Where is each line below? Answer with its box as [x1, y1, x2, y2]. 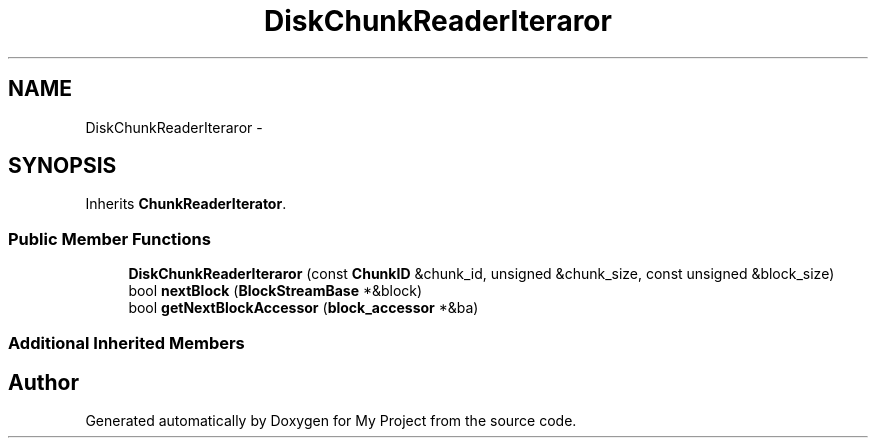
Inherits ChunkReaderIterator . [85, 195, 287, 213]
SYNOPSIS [8, 153, 117, 179]
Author [8, 369, 79, 395]
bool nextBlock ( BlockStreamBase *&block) [128, 282, 423, 300]
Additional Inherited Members [8, 332, 245, 353]
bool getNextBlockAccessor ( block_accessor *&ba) [128, 299, 479, 317]
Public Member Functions [8, 228, 211, 249]
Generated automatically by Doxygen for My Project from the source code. [85, 412, 577, 430]
